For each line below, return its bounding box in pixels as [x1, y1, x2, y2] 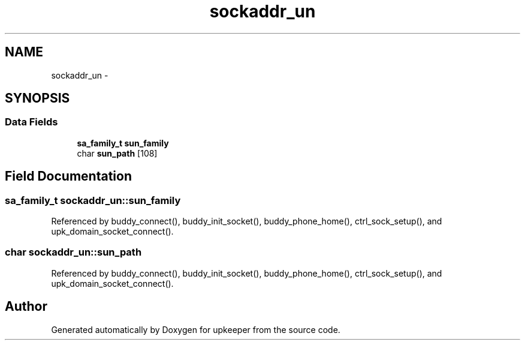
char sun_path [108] [77, 148, 158, 158]
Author [5, 299, 47, 314]
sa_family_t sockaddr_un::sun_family [5, 194, 181, 206]
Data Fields [5, 116, 58, 128]
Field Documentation [5, 169, 132, 184]
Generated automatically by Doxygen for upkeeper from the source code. [51, 324, 340, 335]
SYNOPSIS [5, 91, 70, 106]
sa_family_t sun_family [77, 137, 169, 148]
